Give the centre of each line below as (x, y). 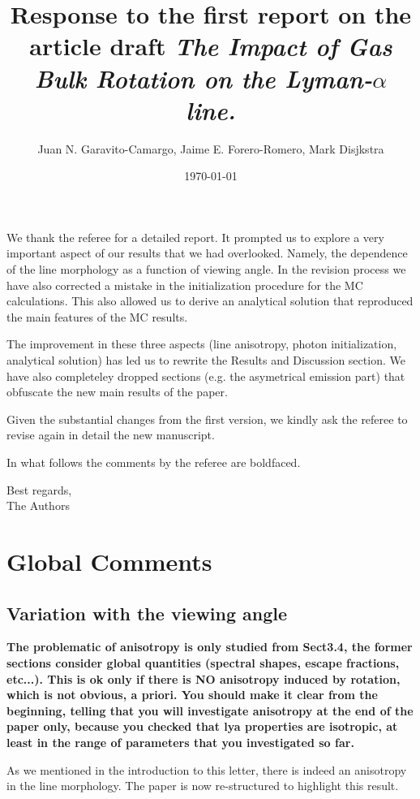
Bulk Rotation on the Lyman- (204, 78)
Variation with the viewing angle (147, 613)
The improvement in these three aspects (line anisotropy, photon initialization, (202, 344)
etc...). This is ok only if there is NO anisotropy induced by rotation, (204, 678)
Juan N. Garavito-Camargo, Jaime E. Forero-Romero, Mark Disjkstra (211, 148)
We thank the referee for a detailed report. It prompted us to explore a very (195, 237)
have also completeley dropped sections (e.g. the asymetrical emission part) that (206, 376)
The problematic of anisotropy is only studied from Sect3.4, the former (210, 647)
